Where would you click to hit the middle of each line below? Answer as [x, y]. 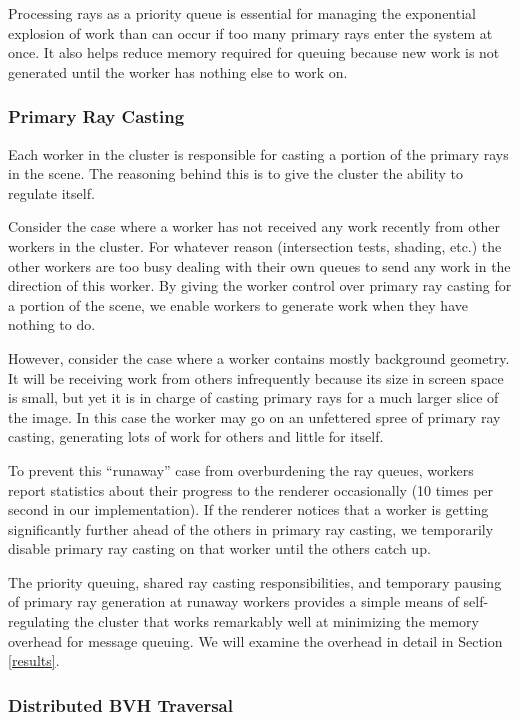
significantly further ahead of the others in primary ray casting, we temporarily [251, 528]
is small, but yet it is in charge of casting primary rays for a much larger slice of [253, 397]
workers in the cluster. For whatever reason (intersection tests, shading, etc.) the [255, 245]
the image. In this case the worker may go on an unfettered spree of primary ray [254, 416]
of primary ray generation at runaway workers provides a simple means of [233, 601]
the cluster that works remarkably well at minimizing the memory [276, 621]
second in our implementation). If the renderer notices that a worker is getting [248, 509]
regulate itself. [51, 192]
